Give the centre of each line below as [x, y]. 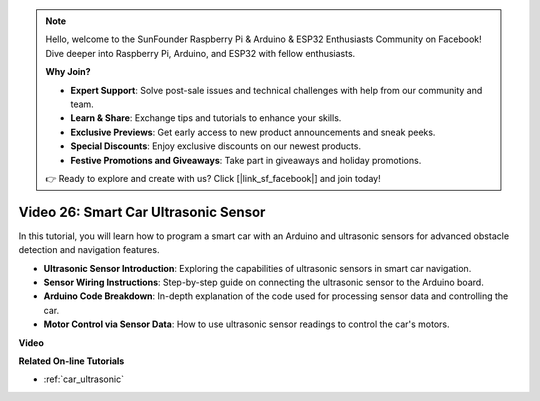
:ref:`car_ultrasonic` [84, 379]
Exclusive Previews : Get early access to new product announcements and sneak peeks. [253, 132]
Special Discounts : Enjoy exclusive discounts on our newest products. [216, 146]
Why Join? [68, 72]
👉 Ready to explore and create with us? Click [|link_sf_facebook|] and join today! [213, 178]
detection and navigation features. [89, 250]
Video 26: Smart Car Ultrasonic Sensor [142, 211]
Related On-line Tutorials [71, 361]
